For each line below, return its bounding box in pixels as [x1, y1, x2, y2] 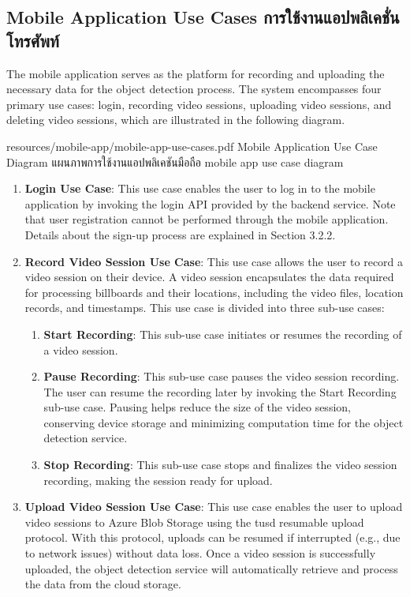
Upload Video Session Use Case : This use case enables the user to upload [24, 498, 403, 515]
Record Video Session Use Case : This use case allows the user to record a [24, 253, 404, 269]
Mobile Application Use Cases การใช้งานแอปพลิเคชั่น [6, 5, 400, 29]
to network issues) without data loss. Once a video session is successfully [24, 545, 376, 561]
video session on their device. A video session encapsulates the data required [24, 268, 394, 285]
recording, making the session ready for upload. [43, 471, 273, 488]
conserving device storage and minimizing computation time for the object [43, 414, 404, 430]
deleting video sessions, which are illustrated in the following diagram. [6, 111, 345, 128]
